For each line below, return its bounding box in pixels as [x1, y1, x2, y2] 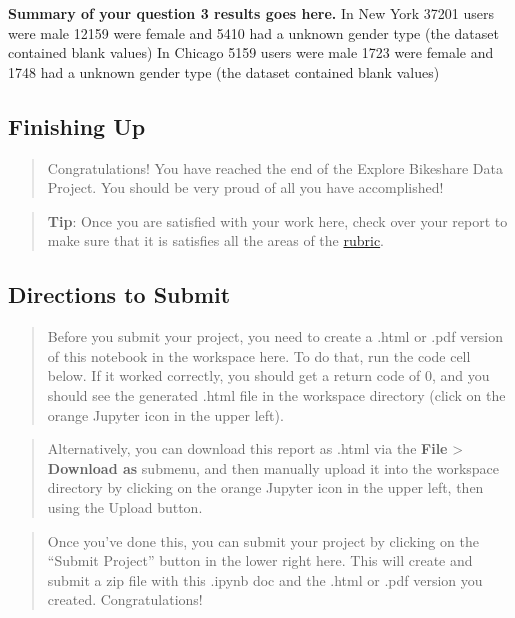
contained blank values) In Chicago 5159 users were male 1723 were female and [8, 42, 494, 63]
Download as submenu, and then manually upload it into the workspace [47, 457, 500, 478]
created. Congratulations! [47, 589, 203, 610]
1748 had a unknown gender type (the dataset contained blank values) [8, 61, 440, 82]
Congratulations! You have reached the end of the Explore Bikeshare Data [47, 157, 503, 178]
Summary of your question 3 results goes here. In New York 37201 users [8, 3, 495, 23]
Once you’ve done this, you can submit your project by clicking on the [47, 530, 479, 551]
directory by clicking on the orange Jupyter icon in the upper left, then [47, 477, 484, 498]
